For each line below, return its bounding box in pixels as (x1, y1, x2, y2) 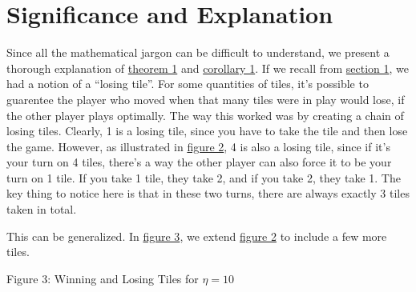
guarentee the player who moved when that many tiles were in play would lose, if (6, 90, 405, 107)
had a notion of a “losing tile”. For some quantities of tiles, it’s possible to (6, 75, 369, 92)
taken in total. (6, 201, 77, 218)
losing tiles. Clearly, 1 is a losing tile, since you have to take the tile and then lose (6, 122, 408, 139)
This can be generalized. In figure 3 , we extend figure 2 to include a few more (6, 227, 387, 244)
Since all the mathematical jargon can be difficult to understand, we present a (6, 44, 390, 61)
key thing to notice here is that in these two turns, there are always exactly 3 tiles (6, 185, 410, 202)
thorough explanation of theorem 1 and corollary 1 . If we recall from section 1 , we (6, 59, 410, 76)
